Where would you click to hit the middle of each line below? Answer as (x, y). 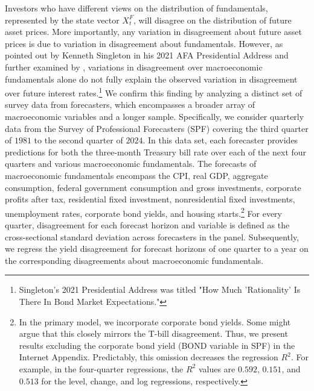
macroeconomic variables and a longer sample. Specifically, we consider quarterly (155, 116)
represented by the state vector (62, 20)
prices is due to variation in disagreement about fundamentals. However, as (144, 43)
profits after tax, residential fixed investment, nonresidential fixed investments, (150, 199)
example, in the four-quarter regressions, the (101, 368)
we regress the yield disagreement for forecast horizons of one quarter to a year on (157, 249)
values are (217, 368)
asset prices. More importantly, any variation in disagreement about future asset (153, 32)
